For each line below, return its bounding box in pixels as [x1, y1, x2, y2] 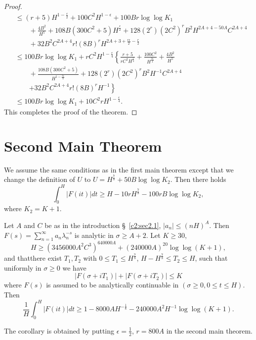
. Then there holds [170, 174, 226, 184]
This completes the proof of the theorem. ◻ [4, 106, 137, 116]
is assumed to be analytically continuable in [46, 280, 179, 290]
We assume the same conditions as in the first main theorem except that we [4, 164, 234, 174]
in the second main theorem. [166, 325, 253, 336]
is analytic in [74, 229, 114, 240]
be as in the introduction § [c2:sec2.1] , [44, 220, 161, 230]
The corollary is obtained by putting [4, 325, 115, 336]
